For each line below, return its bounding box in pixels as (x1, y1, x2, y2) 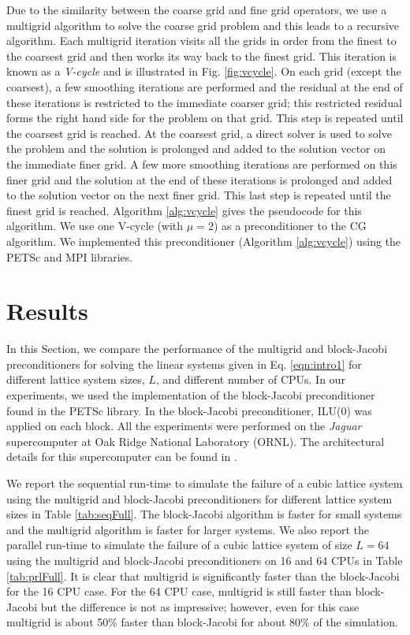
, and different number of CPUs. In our (155, 371, 345, 388)
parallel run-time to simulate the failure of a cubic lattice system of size (6, 537, 352, 553)
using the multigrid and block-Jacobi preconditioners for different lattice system (6, 490, 393, 507)
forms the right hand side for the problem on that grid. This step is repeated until (6, 110, 404, 126)
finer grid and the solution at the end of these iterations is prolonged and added (6, 171, 393, 188)
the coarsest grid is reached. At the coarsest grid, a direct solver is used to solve (6, 124, 392, 141)
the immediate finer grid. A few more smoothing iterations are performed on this (6, 155, 397, 172)
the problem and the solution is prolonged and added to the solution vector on (6, 140, 386, 157)
